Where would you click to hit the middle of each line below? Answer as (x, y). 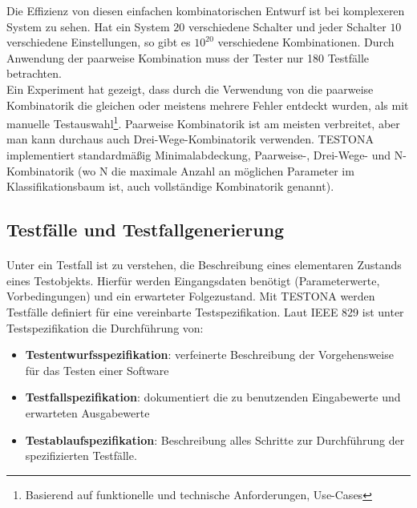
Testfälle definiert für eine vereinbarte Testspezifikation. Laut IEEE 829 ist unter (205, 311)
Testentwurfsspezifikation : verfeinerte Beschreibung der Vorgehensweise (209, 355)
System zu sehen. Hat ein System (88, 26)
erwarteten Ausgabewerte (87, 412)
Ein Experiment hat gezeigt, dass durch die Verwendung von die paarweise (190, 89)
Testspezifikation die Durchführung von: (105, 327)
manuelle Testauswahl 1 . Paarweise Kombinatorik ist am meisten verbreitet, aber (203, 122)
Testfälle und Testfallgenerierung (146, 230)
